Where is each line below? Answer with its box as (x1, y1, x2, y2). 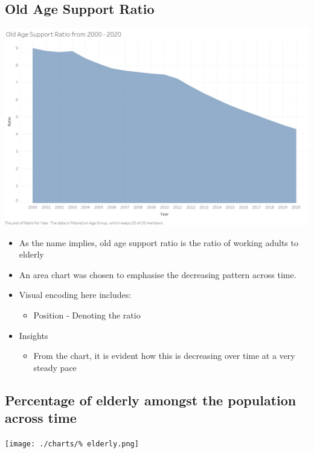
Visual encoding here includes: (19, 288, 132, 301)
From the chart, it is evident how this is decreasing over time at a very (33, 349, 295, 362)
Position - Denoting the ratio (33, 308, 141, 321)
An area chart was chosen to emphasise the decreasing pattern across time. (19, 268, 296, 280)
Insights (19, 329, 48, 341)
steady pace (33, 361, 77, 373)
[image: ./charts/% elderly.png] (5, 439, 139, 448)
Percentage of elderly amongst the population (5, 390, 296, 409)
